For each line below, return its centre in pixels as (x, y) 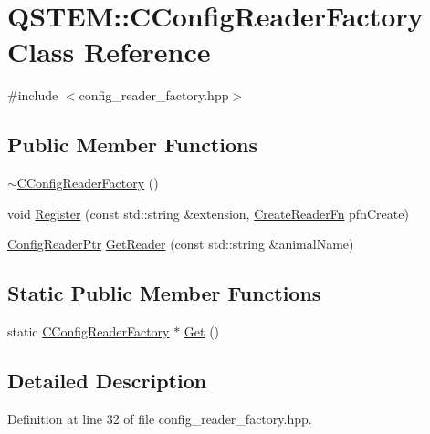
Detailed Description (107, 381)
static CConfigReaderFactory (89, 331)
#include (33, 95)
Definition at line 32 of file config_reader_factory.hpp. (160, 418)
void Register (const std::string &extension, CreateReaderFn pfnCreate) (208, 213)
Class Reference (109, 52)
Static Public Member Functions (164, 293)
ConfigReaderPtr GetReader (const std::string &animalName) (181, 244)
